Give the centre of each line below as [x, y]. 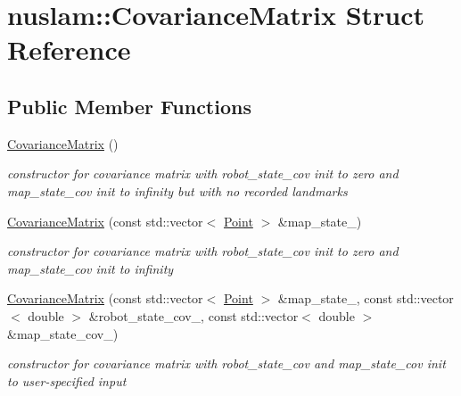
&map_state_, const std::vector [366, 298]
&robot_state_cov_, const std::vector [193, 315]
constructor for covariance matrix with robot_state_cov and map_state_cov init [226, 363]
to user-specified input [67, 380]
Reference [69, 49]
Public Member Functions [129, 106]
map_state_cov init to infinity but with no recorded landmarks [177, 190]
